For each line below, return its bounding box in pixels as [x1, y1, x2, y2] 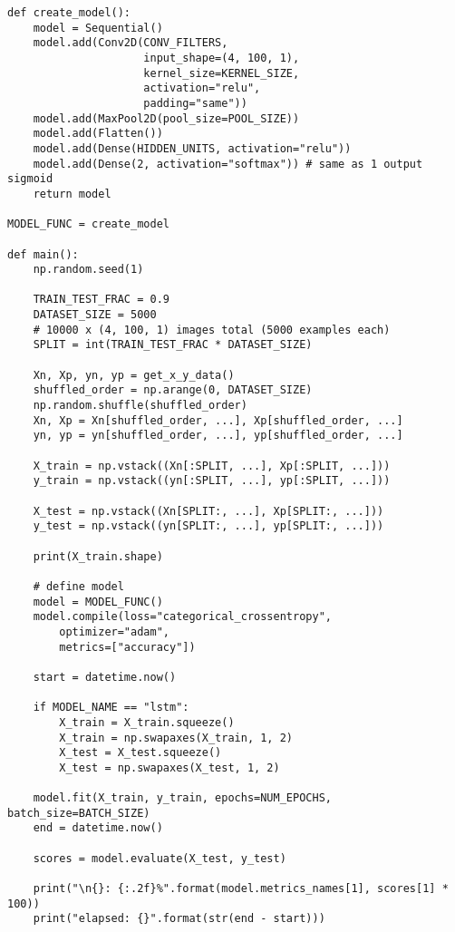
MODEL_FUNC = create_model [7, 218, 169, 231]
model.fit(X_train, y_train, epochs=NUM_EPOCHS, [33, 791, 332, 805]
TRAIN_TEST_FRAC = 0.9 [33, 293, 169, 306]
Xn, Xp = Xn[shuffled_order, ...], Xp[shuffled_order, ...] [33, 413, 403, 427]
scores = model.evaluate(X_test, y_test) [33, 851, 286, 865]
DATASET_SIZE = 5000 [33, 308, 157, 322]
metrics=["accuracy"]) [59, 640, 196, 654]
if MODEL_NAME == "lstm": [33, 701, 189, 714]
